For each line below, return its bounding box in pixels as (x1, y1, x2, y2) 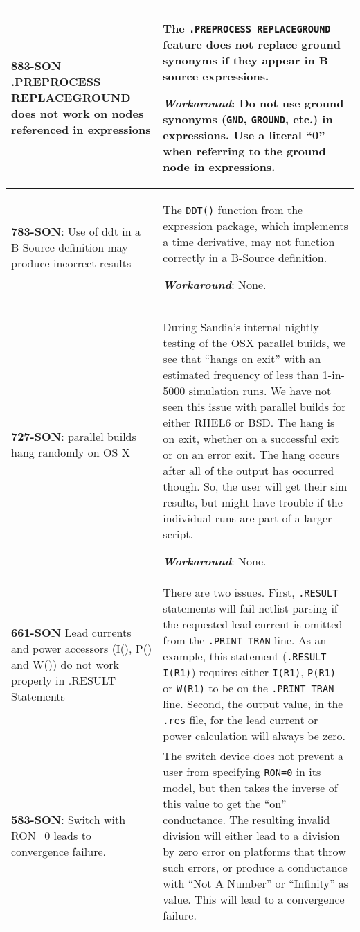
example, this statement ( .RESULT (163, 648, 327, 664)
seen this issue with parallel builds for (163, 398, 346, 414)
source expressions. (163, 68, 269, 84)
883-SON (11, 58, 62, 73)
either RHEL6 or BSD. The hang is (163, 414, 335, 430)
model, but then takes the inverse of (163, 780, 338, 795)
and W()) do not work (11, 656, 120, 672)
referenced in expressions (11, 121, 151, 137)
